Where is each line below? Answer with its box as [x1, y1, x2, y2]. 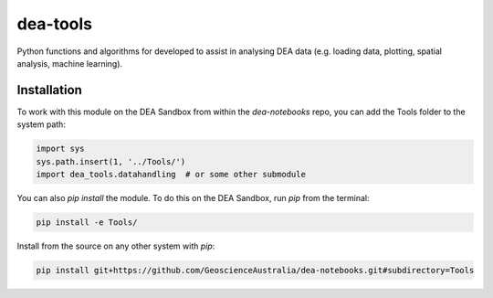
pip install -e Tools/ [36, 217, 138, 228]
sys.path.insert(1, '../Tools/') [36, 156, 186, 166]
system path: [16, 119, 66, 130]
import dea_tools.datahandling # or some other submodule [36, 169, 306, 179]
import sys [36, 144, 85, 154]
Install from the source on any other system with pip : [16, 240, 215, 251]
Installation [16, 82, 82, 98]
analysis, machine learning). [16, 58, 123, 69]
